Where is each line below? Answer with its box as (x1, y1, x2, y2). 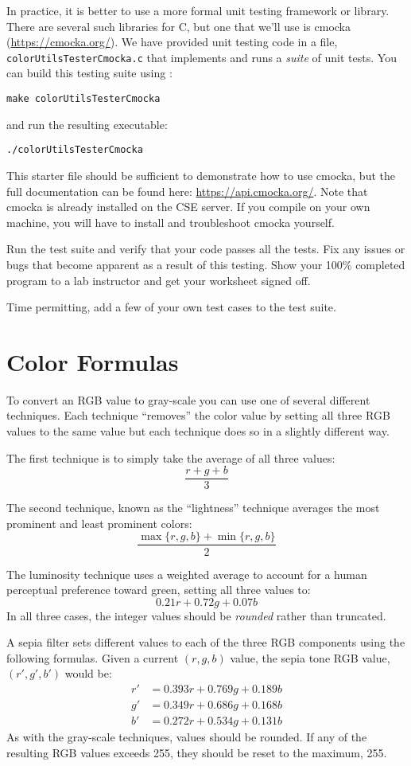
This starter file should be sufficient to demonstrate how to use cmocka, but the (6, 166, 395, 183)
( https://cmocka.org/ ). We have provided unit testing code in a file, (6, 33, 338, 50)
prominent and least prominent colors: (6, 514, 192, 531)
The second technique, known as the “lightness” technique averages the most (6, 499, 380, 516)
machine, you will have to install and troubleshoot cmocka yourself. (6, 213, 335, 230)
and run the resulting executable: (6, 115, 168, 132)
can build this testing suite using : (6, 64, 173, 81)
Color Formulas (6, 345, 179, 377)
